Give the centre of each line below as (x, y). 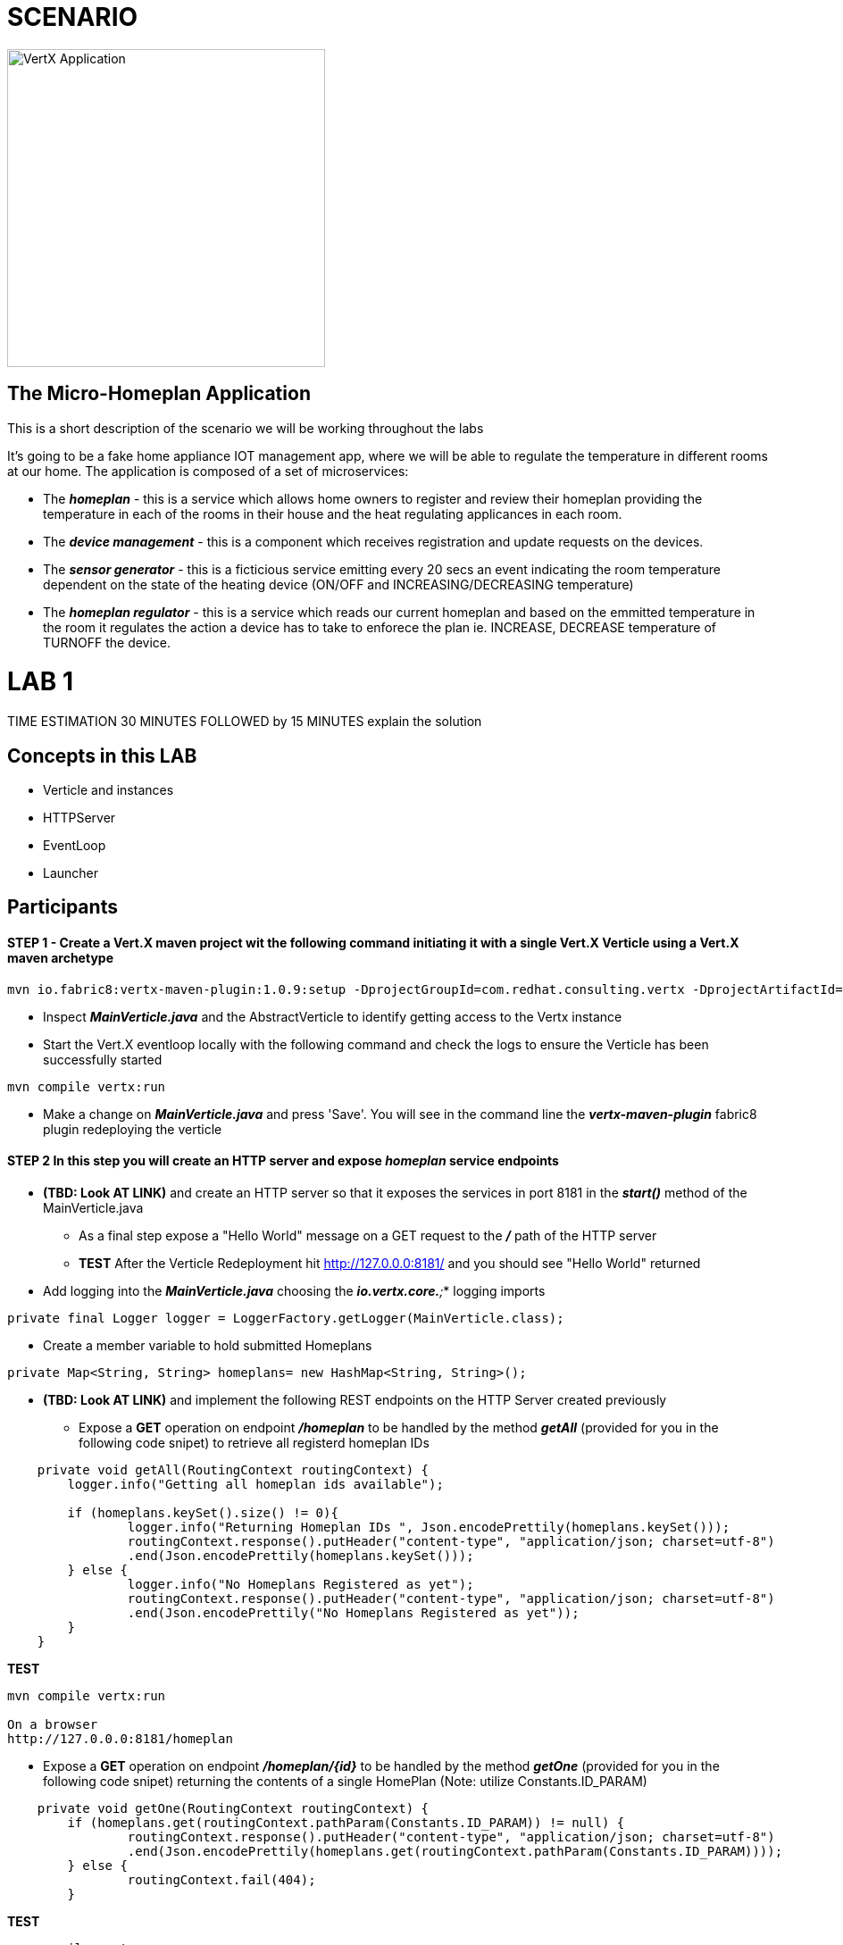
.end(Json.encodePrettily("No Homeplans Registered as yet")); (353, 1612)
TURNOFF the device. (107, 642)
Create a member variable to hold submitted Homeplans (208, 1345)
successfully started (103, 1059)
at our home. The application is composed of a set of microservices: (208, 471)
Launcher (71, 872)
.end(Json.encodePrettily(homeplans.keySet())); (300, 1555)
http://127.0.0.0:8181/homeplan (120, 1738)
